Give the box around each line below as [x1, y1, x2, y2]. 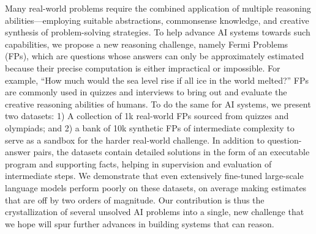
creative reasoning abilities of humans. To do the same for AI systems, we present [5, 97, 311, 110]
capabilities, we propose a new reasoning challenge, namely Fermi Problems [5, 37, 288, 50]
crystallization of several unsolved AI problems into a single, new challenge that [5, 205, 304, 218]
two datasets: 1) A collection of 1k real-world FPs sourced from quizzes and [5, 109, 289, 122]
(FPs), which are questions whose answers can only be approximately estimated [5, 49, 304, 62]
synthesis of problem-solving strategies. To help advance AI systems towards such [5, 26, 310, 38]
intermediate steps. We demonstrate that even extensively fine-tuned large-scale [5, 169, 304, 182]
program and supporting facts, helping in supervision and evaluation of [5, 157, 272, 170]
